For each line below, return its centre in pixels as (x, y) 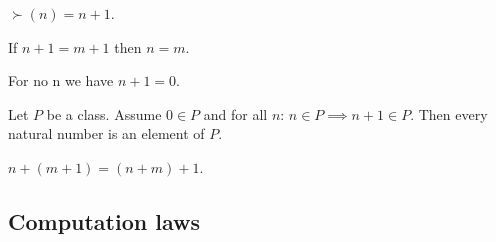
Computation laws (104, 220)
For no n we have (61, 80)
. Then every (449, 113)
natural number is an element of (106, 133)
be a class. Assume (104, 113)
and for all (235, 113)
